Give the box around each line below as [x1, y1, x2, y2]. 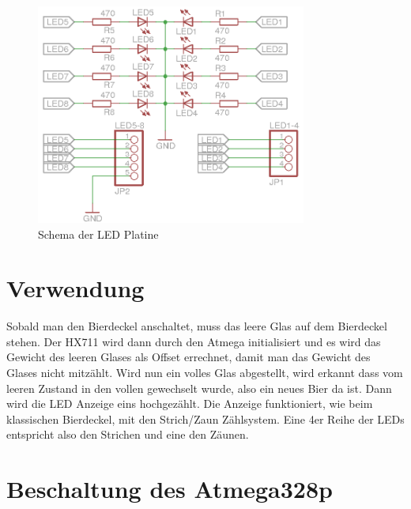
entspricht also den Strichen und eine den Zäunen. [6, 426, 249, 443]
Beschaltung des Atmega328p [6, 473, 333, 505]
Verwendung [6, 272, 145, 304]
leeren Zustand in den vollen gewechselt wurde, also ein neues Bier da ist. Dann [6, 379, 392, 396]
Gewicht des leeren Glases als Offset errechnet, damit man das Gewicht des [6, 349, 371, 365]
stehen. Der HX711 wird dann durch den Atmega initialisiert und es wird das [6, 333, 381, 349]
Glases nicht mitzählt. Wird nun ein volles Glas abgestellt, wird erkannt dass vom [6, 364, 403, 381]
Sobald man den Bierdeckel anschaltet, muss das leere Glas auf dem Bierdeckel [6, 318, 387, 334]
